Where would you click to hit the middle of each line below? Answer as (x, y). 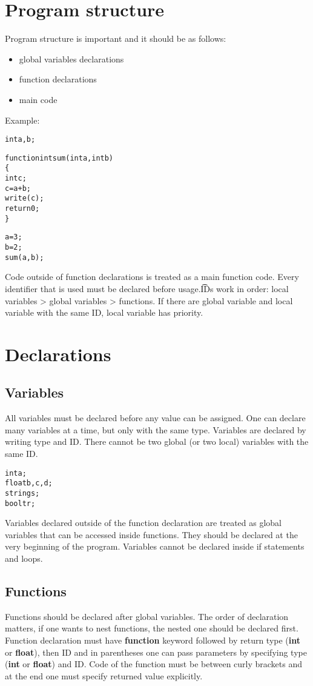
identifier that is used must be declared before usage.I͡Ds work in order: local (147, 288)
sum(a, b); (25, 257)
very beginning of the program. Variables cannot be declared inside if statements (155, 546)
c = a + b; (18, 188)
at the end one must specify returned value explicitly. (104, 675)
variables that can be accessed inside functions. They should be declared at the (151, 534)
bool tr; (20, 503)
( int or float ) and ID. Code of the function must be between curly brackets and (154, 664)
